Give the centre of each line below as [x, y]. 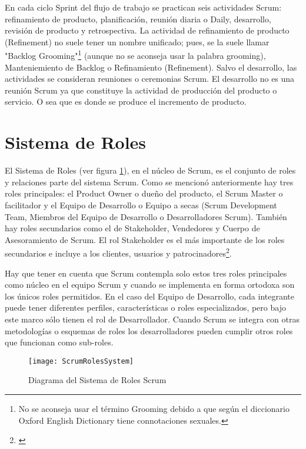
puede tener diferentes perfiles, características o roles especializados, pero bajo [145, 307]
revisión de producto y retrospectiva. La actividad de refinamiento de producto [147, 30]
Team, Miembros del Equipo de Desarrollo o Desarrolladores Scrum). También [146, 216]
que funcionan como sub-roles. [59, 342]
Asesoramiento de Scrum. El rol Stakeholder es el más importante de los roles [145, 239]
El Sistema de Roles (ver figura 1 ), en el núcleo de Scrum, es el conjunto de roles [150, 170]
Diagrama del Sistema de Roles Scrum [97, 380]
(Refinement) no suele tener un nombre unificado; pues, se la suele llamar [137, 41]
